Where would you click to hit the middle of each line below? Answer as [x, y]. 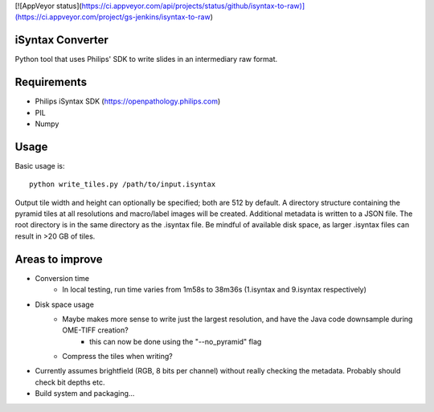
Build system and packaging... [85, 394]
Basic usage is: [40, 165]
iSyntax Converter [61, 40]
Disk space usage [64, 304]
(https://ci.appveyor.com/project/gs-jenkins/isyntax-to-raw [113, 17]
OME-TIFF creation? [95, 330]
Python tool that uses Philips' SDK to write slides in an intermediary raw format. [146, 59]
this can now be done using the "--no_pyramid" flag [176, 341]
